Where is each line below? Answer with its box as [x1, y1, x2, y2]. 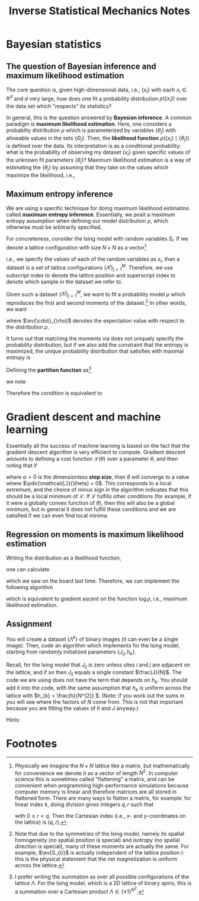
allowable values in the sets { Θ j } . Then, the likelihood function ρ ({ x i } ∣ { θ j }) [6, 135, 190, 143]
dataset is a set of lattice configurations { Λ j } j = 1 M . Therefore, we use [6, 263, 174, 273]
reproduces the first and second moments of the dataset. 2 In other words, [6, 298, 187, 306]
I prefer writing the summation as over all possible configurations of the [14, 873, 190, 880]
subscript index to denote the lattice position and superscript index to [6, 271, 176, 279]
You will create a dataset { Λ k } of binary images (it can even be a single [6, 634, 179, 643]
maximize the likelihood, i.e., [6, 172, 75, 179]
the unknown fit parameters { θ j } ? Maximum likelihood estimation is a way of [6, 156, 191, 165]
